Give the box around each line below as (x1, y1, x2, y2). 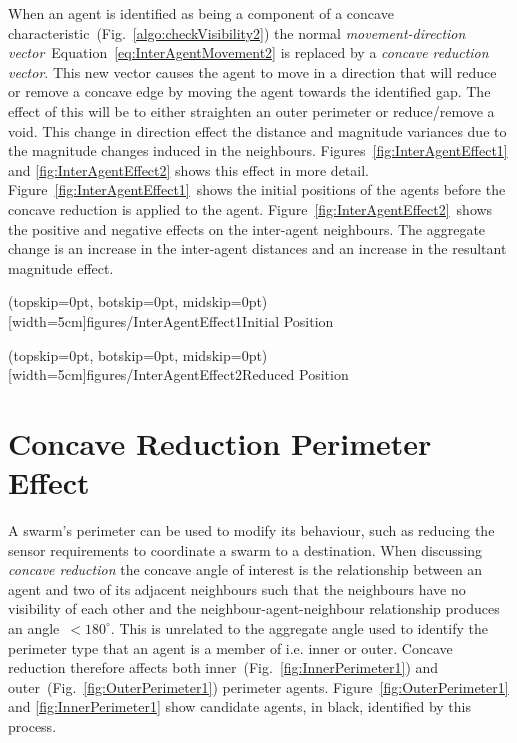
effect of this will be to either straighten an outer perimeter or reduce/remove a (8, 100, 495, 121)
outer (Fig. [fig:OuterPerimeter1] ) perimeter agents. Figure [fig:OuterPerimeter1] (8, 676, 509, 697)
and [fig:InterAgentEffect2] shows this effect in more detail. (8, 159, 369, 180)
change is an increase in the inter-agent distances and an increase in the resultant (8, 238, 507, 259)
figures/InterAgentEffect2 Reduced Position (86, 364, 349, 385)
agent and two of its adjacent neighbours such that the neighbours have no (8, 578, 466, 599)
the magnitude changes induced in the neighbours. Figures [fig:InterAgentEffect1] (8, 140, 508, 161)
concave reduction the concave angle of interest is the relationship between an (8, 559, 483, 580)
